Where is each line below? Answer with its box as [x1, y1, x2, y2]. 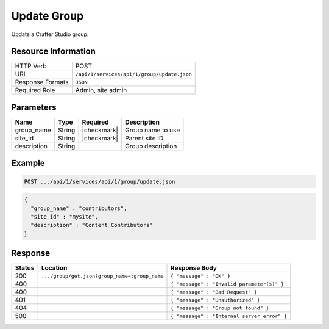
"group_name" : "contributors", [30, 204, 127, 212]
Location [41, 264, 68, 272]
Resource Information [11, 46, 96, 57]
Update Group [11, 9, 84, 23]
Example [11, 158, 45, 168]
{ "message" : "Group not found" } [171, 305, 269, 311]
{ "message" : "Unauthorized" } [171, 297, 260, 303]
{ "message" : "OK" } [171, 272, 231, 279]
